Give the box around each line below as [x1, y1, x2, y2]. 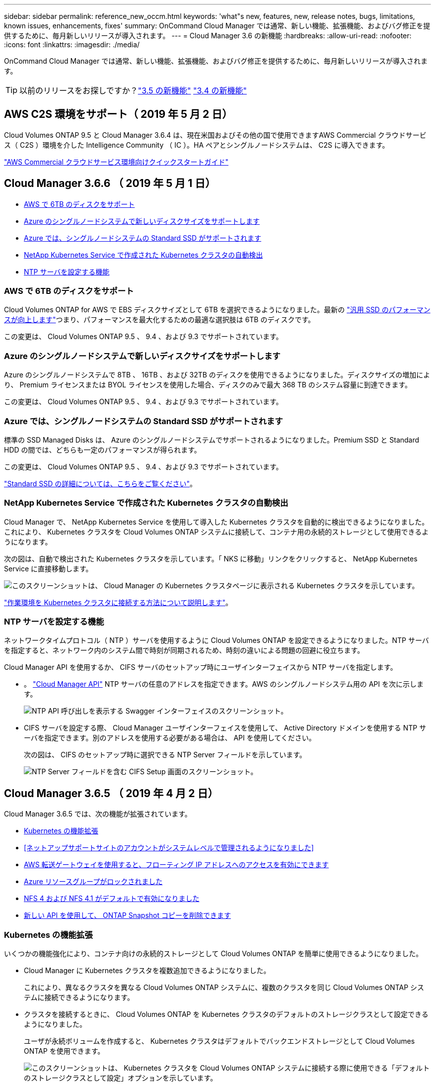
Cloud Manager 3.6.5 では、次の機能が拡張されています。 [4, 810, 192, 818]
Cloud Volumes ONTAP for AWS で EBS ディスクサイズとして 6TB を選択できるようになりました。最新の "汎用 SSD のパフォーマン [4, 305, 431, 314]
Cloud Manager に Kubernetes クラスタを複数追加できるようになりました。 [24, 966, 271, 975]
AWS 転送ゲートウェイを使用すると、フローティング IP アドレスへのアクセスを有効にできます [24, 860, 329, 869]
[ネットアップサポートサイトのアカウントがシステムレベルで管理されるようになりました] [24, 843, 314, 852]
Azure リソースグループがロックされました [24, 877, 163, 886]
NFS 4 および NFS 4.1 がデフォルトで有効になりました [24, 894, 200, 903]
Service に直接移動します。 [4, 564, 93, 573]
